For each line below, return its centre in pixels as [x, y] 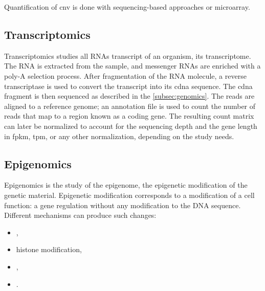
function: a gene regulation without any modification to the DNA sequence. [123, 205]
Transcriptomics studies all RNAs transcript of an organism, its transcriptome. [128, 55]
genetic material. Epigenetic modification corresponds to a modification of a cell [129, 195]
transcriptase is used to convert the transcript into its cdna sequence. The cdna [128, 86]
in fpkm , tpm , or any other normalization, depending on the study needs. [119, 136]
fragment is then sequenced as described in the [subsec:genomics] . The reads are [129, 96]
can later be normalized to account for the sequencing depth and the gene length [131, 126]
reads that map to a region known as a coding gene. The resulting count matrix [129, 116]
